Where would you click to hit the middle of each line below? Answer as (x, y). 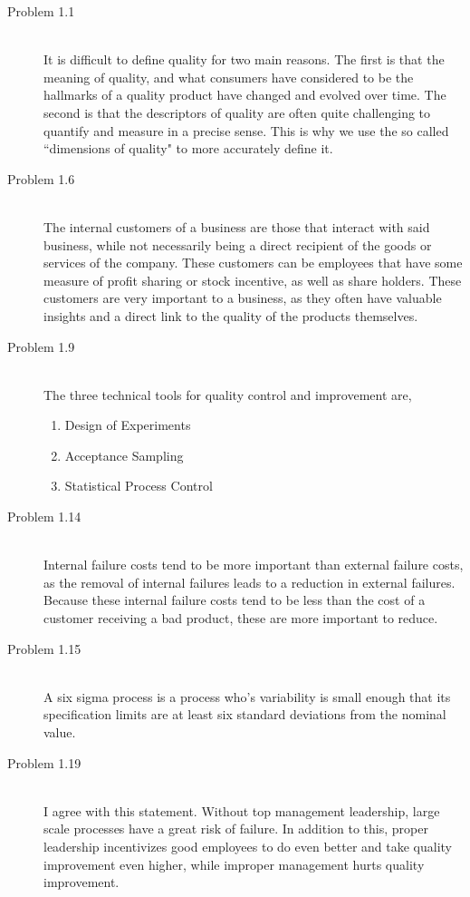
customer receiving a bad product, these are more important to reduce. (241, 618)
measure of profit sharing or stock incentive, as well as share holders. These (253, 280)
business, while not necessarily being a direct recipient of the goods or (238, 244)
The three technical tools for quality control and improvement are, (228, 394)
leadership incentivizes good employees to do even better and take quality (248, 846)
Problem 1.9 (41, 346)
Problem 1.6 (41, 178)
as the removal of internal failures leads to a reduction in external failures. (249, 582)
